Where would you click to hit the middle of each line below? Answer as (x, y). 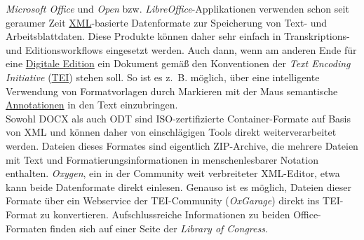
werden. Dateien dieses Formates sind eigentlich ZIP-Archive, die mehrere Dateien (182, 145)
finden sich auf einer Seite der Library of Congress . (159, 228)
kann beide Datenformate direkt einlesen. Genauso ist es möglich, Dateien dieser (178, 186)
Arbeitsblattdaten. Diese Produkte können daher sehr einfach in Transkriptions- (178, 36)
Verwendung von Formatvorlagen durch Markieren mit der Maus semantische (172, 91)
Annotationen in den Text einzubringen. (92, 105)
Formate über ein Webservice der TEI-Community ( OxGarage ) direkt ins (163, 200)
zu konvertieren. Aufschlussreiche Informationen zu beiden (165, 214)
